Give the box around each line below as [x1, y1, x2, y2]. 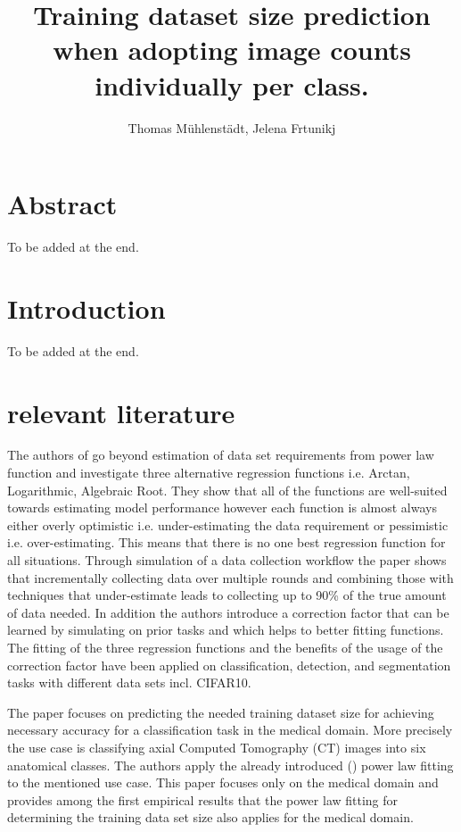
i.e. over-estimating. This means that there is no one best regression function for [7, 533, 446, 552]
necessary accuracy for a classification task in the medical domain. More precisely [7, 720, 453, 739]
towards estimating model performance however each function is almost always [7, 498, 437, 517]
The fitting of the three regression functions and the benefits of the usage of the [7, 638, 443, 656]
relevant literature [7, 394, 235, 430]
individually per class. [95, 66, 369, 103]
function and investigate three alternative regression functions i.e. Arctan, [7, 463, 410, 482]
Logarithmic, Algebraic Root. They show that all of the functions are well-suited [7, 480, 448, 499]
